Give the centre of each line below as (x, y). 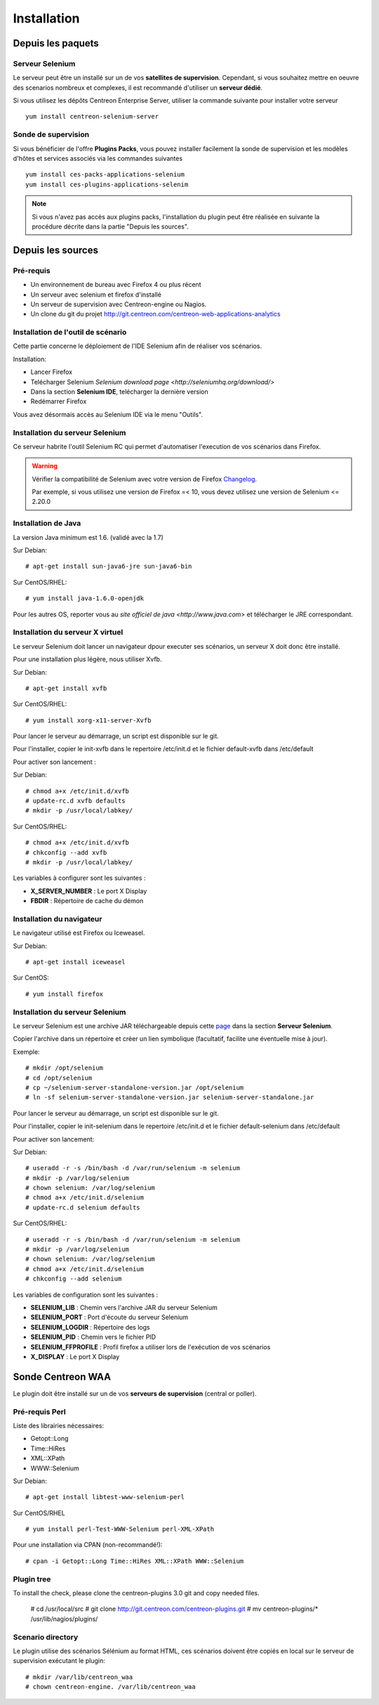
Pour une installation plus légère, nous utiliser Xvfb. (87, 659)
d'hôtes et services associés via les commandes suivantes (98, 159)
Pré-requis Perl (39, 1411)
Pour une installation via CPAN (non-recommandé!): (88, 1545)
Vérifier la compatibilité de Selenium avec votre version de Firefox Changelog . (145, 479)
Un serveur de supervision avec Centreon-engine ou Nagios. (119, 304)
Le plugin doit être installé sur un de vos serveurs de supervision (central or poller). (135, 1393)
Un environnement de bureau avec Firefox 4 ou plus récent (116, 285)
